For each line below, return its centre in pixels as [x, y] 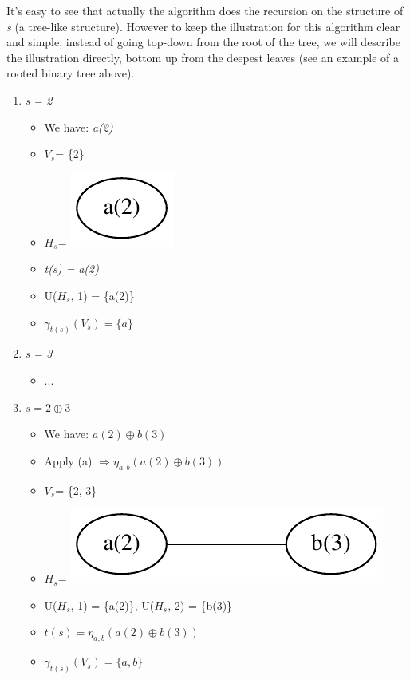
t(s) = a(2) [71, 269]
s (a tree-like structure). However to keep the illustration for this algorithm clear [203, 26]
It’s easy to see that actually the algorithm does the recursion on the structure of [205, 10]
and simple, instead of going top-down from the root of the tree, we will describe [203, 42]
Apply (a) [68, 460]
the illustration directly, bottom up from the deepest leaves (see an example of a [203, 57]
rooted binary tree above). [71, 73]
